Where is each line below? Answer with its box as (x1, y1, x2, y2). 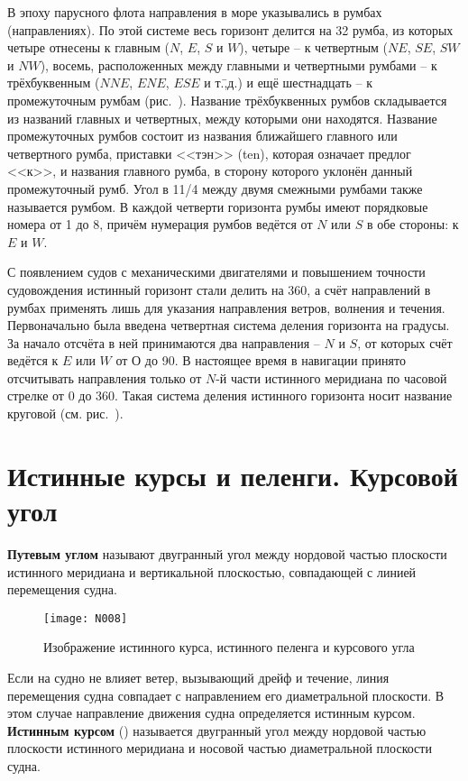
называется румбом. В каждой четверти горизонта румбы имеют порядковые (7, 197, 428, 216)
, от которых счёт (357, 333, 453, 352)
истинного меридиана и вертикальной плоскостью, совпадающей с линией (7, 562, 417, 581)
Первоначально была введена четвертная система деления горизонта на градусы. (7, 316, 450, 335)
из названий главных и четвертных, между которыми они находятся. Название (7, 108, 437, 127)
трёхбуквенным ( (7, 73, 100, 92)
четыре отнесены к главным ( (7, 38, 170, 57)
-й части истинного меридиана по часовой (216, 368, 447, 387)
